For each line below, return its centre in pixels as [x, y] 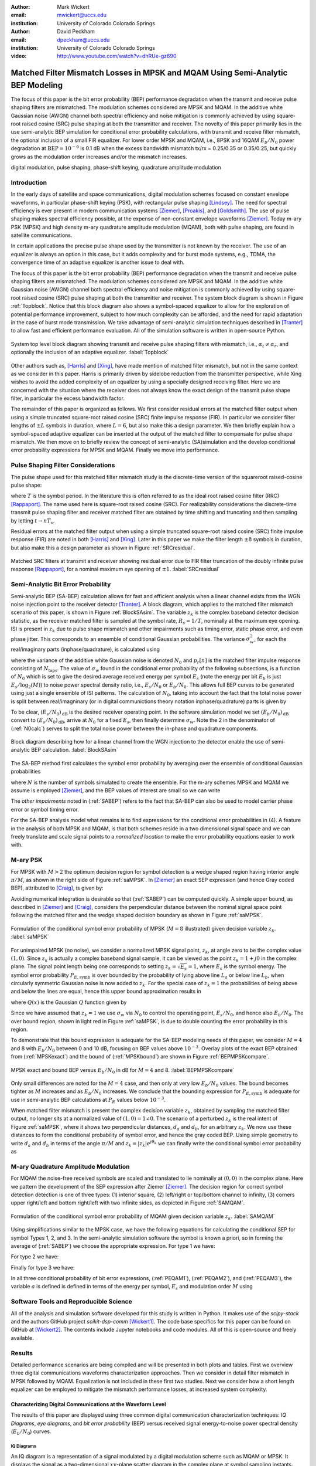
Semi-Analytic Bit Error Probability [61, 585]
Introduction [29, 182]
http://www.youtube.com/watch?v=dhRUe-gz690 [117, 56]
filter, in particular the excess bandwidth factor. [68, 398]
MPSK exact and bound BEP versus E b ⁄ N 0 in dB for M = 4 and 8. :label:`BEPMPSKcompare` [123, 1070]
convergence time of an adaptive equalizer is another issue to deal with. [97, 262]
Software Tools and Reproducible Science [72, 1302]
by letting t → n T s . [33, 521]
